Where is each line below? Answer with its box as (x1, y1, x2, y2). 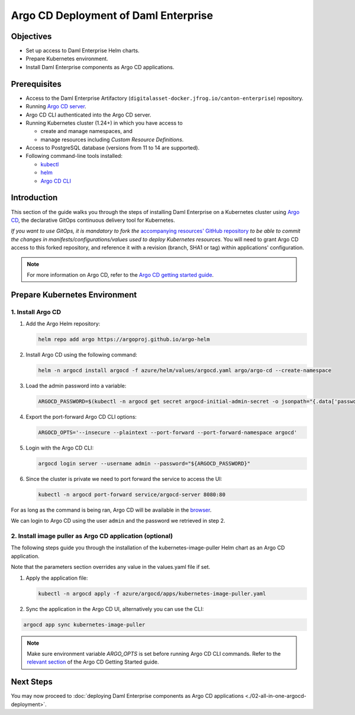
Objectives (11, 31, 52, 41)
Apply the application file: (25, 574, 88, 581)
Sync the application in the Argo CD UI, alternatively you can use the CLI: (25, 605, 204, 612)
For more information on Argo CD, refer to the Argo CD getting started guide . (27, 271, 214, 278)
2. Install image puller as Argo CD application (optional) (11, 532, 173, 541)
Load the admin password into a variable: (25, 382, 127, 389)
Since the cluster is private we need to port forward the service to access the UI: (25, 475, 222, 482)
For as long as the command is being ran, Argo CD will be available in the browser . (11, 506, 212, 513)
